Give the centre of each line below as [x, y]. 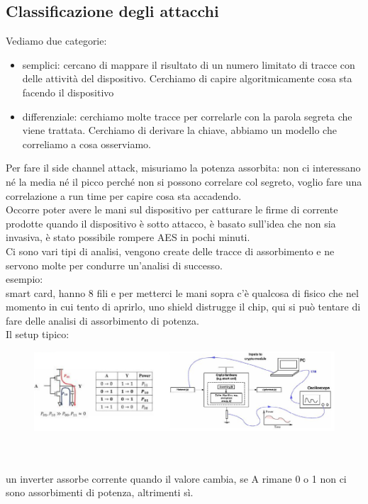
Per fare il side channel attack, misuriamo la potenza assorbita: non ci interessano [183, 168]
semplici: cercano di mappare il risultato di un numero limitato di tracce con [189, 64]
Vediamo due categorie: [56, 41]
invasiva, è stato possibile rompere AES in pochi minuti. [128, 237]
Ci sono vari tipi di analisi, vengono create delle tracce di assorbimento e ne [170, 251]
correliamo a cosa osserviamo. [87, 144]
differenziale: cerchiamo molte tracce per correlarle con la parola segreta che [187, 116]
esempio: [24, 279]
